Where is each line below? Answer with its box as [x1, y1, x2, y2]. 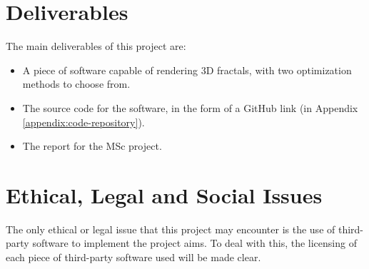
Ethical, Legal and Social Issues [6, 180, 323, 209]
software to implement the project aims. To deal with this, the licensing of [32, 235, 357, 250]
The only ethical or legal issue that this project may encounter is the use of [6, 221, 335, 236]
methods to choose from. [22, 76, 131, 91]
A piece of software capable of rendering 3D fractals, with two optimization [22, 62, 352, 77]
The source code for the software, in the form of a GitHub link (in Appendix [22, 100, 358, 115]
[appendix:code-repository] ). [22, 114, 145, 129]
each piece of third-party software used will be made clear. [6, 250, 261, 264]
